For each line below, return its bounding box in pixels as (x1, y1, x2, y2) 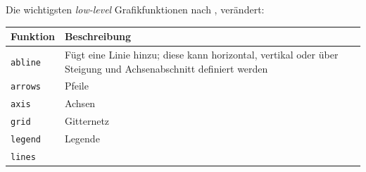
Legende (64, 131, 100, 146)
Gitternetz (64, 113, 110, 128)
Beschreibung (64, 29, 132, 44)
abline (11, 57, 41, 68)
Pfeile (64, 78, 89, 93)
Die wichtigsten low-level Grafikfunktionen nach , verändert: (6, 2, 265, 16)
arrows (11, 82, 41, 92)
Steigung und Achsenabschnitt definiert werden (64, 61, 268, 75)
